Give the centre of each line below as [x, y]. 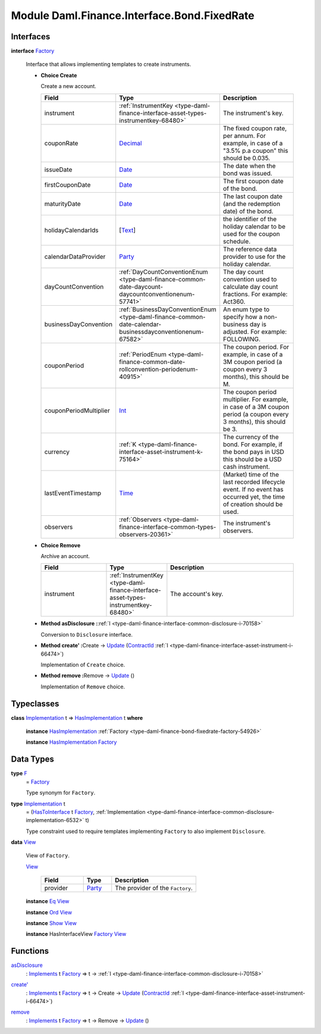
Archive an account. [65, 556]
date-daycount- [141, 287]
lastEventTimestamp [73, 493]
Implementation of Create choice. [83, 665]
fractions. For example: [255, 294]
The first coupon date [253, 181]
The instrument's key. [253, 113]
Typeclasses [35, 704]
